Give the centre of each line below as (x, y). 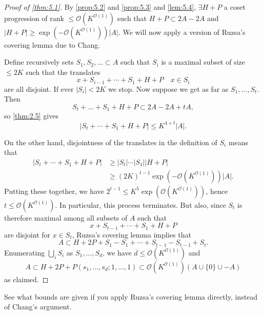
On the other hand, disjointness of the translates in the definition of (111, 142)
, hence (217, 191)
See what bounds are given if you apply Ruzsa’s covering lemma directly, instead (131, 296)
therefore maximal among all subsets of (66, 217)
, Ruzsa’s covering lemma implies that (131, 234)
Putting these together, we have (54, 191)
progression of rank (34, 18)
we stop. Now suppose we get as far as (168, 88)
